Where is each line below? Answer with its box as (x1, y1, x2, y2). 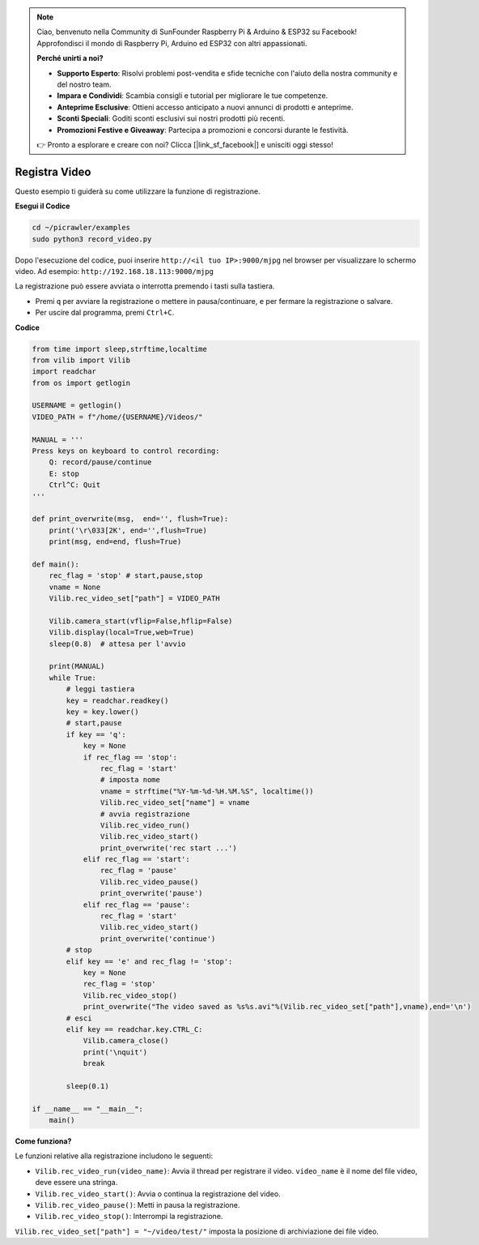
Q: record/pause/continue (49, 458, 152, 467)
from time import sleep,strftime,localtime (32, 344, 208, 353)
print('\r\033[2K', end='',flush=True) (49, 525, 208, 535)
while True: (49, 673, 97, 682)
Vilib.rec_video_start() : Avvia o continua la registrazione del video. (35, 1188, 281, 1199)
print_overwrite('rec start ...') (100, 843, 238, 853)
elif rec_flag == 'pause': (83, 900, 190, 909)
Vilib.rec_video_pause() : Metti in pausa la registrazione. (35, 1200, 240, 1209)
